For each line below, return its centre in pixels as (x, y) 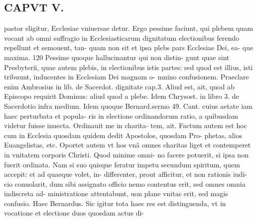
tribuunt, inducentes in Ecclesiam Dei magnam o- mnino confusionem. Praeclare (127, 77)
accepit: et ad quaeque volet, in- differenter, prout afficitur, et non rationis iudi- (126, 174)
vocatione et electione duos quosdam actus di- (74, 213)
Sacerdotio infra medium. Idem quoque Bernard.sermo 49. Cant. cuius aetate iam (128, 106)
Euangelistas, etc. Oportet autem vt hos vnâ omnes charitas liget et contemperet (128, 145)
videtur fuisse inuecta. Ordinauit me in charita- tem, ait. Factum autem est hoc (126, 125)
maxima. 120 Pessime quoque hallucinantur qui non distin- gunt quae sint (117, 57)
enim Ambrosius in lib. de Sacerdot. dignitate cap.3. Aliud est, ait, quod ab (119, 86)
